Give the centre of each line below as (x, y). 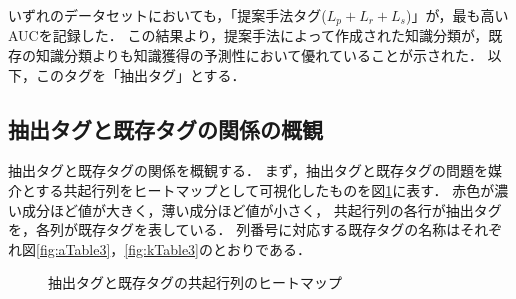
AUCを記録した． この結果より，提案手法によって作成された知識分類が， (248, 35)
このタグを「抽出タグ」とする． (140, 74)
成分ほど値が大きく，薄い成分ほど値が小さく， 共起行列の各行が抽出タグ (261, 209)
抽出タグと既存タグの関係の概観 (165, 128)
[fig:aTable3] (73, 248)
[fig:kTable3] (162, 248)
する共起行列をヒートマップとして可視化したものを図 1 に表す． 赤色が (265, 190)
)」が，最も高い (457, 15)
